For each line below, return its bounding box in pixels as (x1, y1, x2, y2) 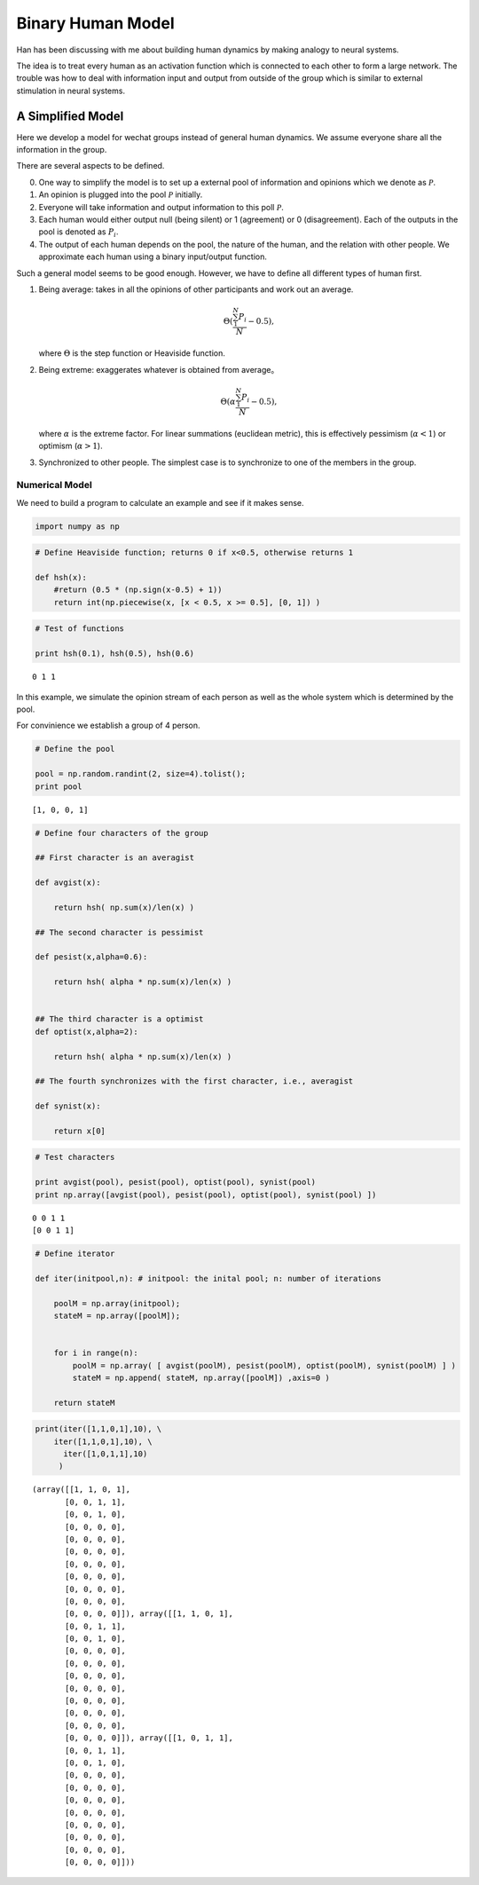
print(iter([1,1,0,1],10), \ (35, 1424, 162, 1434)
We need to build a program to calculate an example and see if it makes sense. (16, 497, 305, 508)
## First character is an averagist (35, 853, 195, 863)
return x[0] (53, 1125, 106, 1136)
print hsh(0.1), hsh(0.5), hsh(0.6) (35, 649, 195, 659)
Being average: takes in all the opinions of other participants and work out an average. (38, 284, 354, 295)
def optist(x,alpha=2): (35, 1026, 139, 1037)
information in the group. (16, 145, 107, 155)
